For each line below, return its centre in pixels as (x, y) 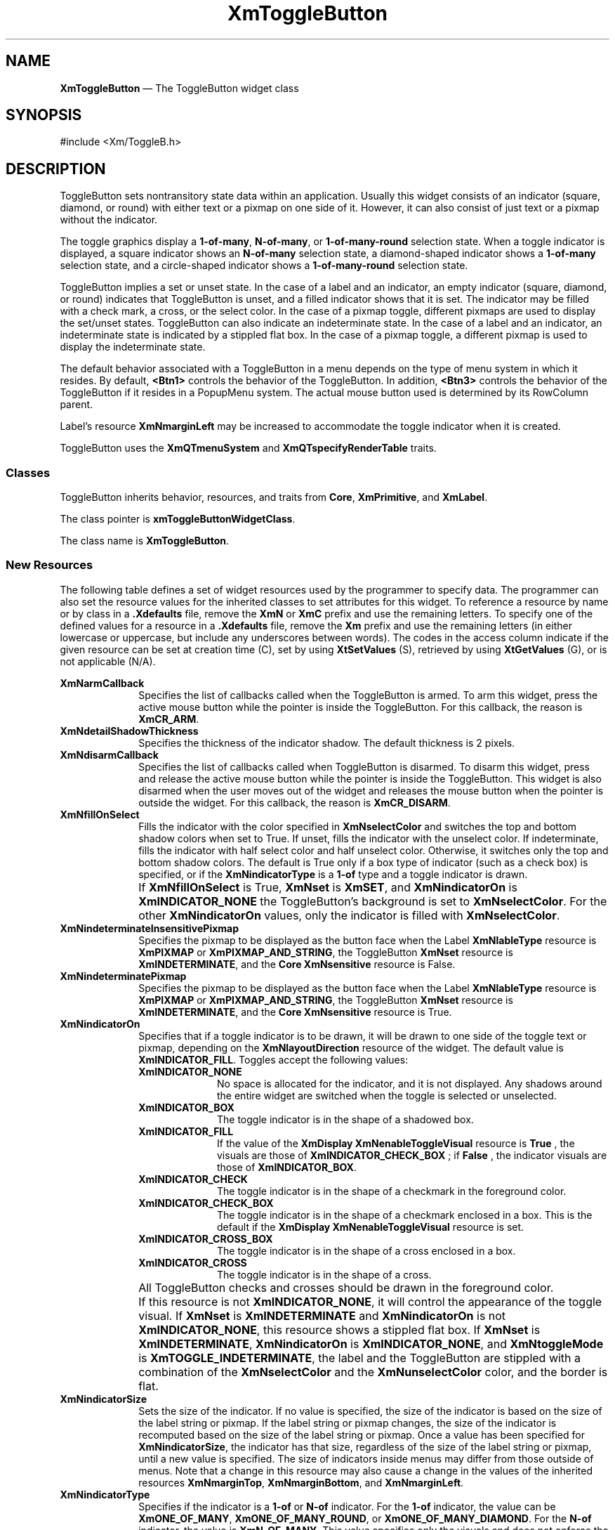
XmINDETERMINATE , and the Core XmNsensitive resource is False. (297, 964)
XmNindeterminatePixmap (123, 976)
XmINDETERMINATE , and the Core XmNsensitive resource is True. (295, 1012)
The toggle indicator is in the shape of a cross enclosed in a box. (366, 1250)
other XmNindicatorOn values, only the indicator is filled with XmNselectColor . (349, 915)
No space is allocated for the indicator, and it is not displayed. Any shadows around (410, 1083)
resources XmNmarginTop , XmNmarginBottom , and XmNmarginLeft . (301, 1482)
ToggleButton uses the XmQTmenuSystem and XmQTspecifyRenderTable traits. (248, 448)
